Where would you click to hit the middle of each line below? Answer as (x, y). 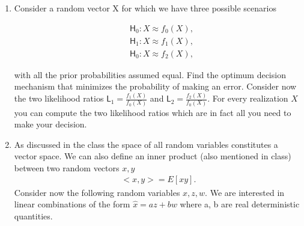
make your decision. (50, 124)
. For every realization (248, 98)
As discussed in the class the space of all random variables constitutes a (146, 144)
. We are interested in (245, 192)
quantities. (33, 215)
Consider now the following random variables (97, 192)
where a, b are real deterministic (240, 204)
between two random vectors (67, 167)
